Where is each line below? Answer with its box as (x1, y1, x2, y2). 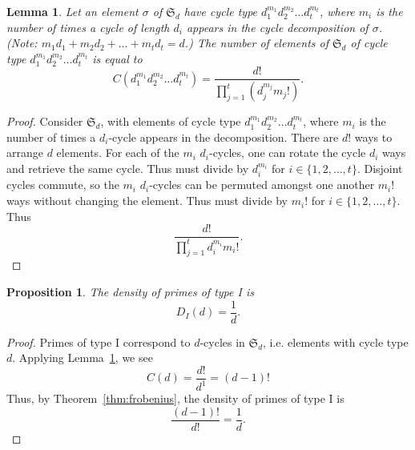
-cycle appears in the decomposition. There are (108, 128, 339, 145)
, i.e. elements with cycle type (263, 333, 409, 350)
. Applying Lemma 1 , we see (12, 349, 153, 366)
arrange (6, 144, 43, 161)
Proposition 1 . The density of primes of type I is (6, 283, 254, 300)
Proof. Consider (6, 113, 83, 130)
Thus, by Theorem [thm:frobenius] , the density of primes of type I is (6, 390, 344, 407)
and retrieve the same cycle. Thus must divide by (6, 160, 249, 177)
